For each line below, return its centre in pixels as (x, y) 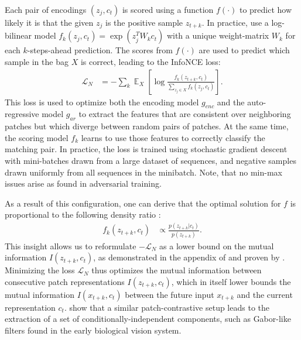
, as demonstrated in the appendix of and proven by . (189, 257)
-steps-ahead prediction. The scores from (100, 50)
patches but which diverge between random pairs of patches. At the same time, (147, 126)
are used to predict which (244, 50)
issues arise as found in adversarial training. (83, 183)
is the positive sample (144, 22)
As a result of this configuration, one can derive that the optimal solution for (143, 203)
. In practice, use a (235, 22)
